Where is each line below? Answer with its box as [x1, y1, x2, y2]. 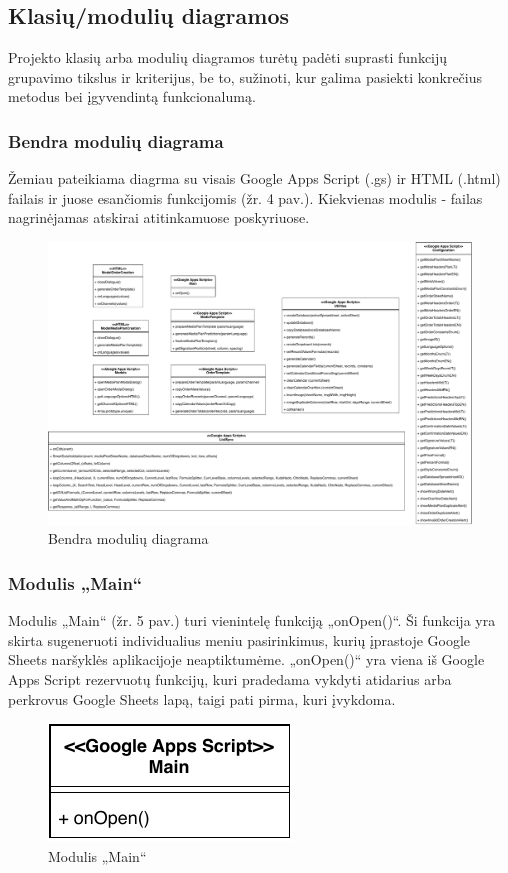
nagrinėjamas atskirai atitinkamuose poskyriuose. [8, 207, 310, 228]
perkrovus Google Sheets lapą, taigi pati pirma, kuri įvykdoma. [8, 688, 396, 709]
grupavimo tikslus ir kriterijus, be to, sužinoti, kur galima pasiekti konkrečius [8, 66, 483, 87]
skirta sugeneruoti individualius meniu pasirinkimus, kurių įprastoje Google [8, 629, 471, 650]
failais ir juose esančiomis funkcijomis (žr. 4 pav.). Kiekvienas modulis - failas [8, 187, 483, 208]
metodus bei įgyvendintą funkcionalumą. [8, 86, 256, 107]
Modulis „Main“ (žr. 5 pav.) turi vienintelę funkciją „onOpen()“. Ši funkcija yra [8, 610, 496, 631]
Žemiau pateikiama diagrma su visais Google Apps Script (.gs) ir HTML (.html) [8, 168, 501, 189]
